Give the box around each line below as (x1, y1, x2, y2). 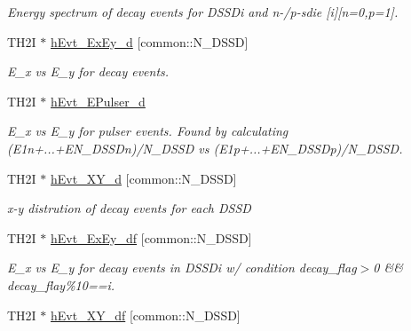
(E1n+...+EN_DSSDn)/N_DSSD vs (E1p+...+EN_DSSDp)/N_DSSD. (7, 138, 403, 157)
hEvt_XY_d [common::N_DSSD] (51, 169, 237, 187)
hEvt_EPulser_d (51, 91, 146, 110)
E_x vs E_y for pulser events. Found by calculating (7, 122, 288, 140)
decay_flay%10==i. (7, 275, 115, 294)
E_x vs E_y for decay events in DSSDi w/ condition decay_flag (7, 258, 357, 277)
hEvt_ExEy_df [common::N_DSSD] (51, 228, 252, 247)
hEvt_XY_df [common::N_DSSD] (51, 305, 241, 324)
